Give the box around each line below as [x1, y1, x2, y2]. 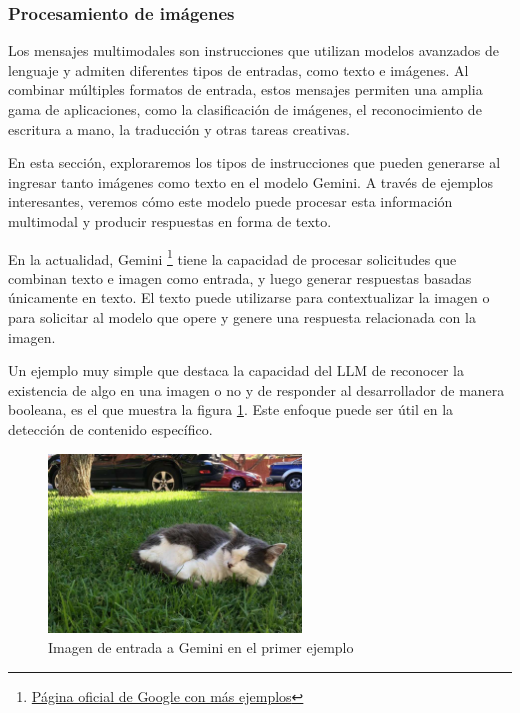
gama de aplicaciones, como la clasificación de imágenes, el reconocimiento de [8, 99, 482, 119]
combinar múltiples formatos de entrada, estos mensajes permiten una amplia [8, 79, 483, 100]
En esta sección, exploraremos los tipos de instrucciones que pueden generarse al [8, 152, 501, 173]
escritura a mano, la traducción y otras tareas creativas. [8, 118, 350, 139]
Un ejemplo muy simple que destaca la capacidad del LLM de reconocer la [8, 360, 464, 381]
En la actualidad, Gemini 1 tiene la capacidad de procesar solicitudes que [8, 245, 457, 269]
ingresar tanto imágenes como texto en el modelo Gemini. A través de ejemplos [8, 171, 494, 192]
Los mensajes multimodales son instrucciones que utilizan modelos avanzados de [8, 40, 499, 61]
